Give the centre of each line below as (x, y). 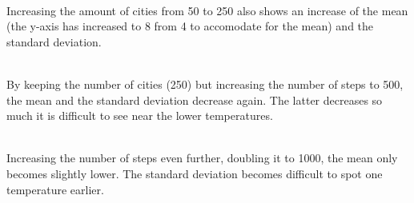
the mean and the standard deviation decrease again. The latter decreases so (195, 100)
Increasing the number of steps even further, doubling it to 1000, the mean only (202, 158)
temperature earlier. (55, 189)
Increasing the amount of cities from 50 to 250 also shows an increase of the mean (207, 10)
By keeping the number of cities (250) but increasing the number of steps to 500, (205, 84)
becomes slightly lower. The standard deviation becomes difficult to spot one (195, 173)
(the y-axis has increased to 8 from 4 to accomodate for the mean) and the (190, 26)
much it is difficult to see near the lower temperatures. (140, 115)
